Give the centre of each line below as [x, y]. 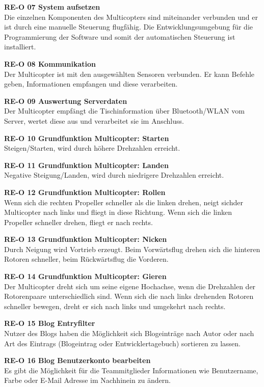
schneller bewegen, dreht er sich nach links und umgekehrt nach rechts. [115, 306]
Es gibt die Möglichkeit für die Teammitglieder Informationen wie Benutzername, [131, 370]
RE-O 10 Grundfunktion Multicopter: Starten [87, 138]
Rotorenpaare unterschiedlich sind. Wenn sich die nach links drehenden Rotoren [129, 296]
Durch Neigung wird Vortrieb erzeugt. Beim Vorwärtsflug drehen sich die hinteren [132, 249]
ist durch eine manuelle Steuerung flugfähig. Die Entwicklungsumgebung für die [128, 27]
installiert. [20, 47]
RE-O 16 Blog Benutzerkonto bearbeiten [77, 360]
